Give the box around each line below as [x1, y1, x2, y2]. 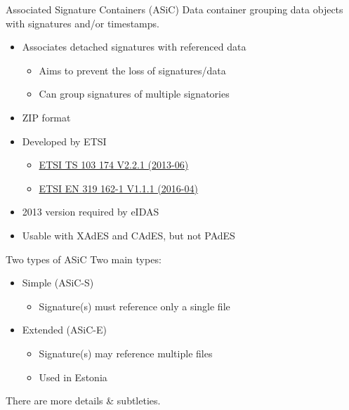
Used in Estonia [39, 369, 107, 384]
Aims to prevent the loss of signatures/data [39, 62, 226, 77]
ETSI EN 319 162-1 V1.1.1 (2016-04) [39, 180, 198, 195]
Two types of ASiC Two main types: [6, 251, 162, 266]
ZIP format [22, 110, 71, 124]
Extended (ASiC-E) [22, 322, 107, 337]
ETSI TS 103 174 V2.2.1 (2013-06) [39, 157, 189, 172]
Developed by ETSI [22, 133, 107, 148]
